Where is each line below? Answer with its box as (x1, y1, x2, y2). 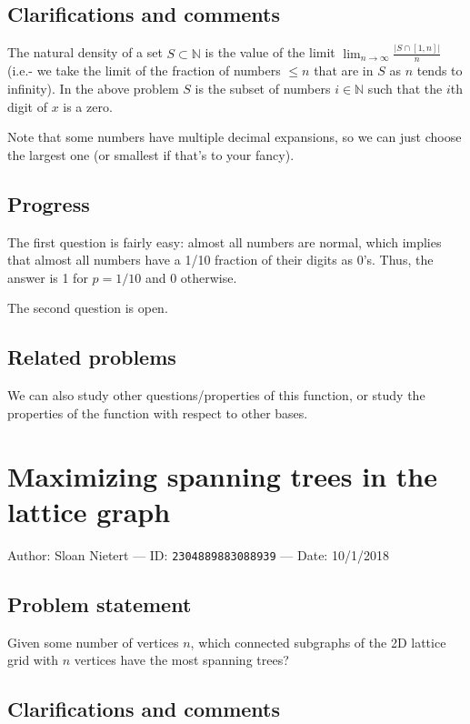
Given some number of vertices (7, 632, 179, 651)
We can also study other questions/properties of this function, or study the (7, 386, 425, 405)
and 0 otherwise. (145, 267, 237, 287)
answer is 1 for (7, 267, 88, 287)
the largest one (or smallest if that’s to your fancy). (7, 145, 295, 164)
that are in (314, 61, 374, 80)
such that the (367, 79, 443, 97)
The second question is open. (7, 298, 168, 317)
